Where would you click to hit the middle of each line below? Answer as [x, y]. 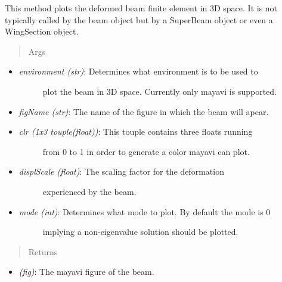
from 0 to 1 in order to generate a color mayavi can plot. [146, 151]
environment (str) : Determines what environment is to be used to [138, 71]
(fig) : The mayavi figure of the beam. [86, 272]
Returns [43, 251]
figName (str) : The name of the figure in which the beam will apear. [144, 111]
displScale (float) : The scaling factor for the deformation [121, 171]
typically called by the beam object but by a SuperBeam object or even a [139, 19]
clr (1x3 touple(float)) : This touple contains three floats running [136, 131]
